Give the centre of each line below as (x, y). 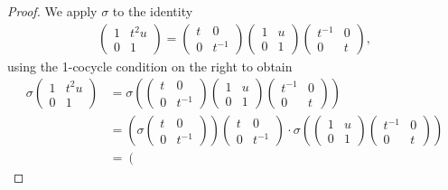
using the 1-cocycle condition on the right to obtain (150, 66)
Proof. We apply (52, 11)
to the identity (153, 11)
